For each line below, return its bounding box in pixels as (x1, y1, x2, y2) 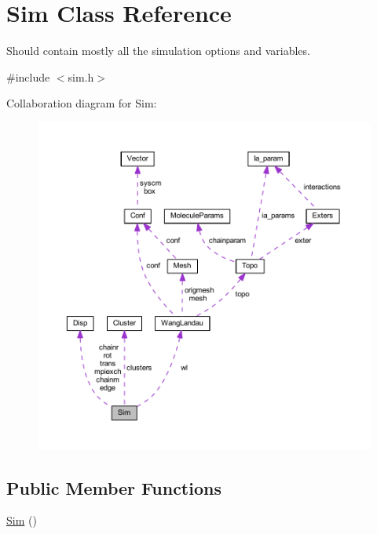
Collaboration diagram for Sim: (6, 95, 157, 111)
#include (6, 68, 50, 85)
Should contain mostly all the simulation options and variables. (6, 42, 310, 59)
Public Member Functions (6, 475, 221, 499)
